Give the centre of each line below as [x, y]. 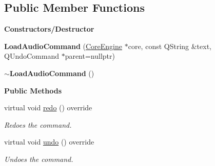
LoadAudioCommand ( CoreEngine [63, 46]
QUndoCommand [32, 56]
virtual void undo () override [49, 142]
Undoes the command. [39, 159]
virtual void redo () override [48, 108]
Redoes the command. [38, 124]
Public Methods [33, 90]
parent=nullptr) [90, 56]
